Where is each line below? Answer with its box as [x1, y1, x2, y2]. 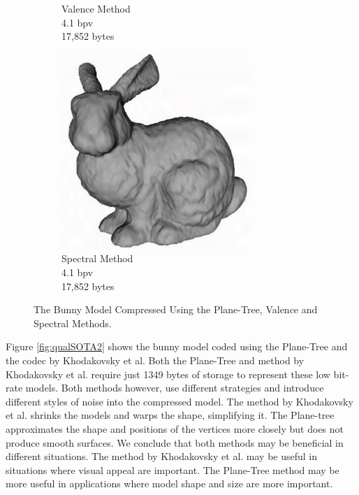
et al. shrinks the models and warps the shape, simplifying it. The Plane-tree [6, 408, 335, 422]
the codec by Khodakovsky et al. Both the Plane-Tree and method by [6, 352, 305, 367]
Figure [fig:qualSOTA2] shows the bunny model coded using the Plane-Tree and [6, 339, 348, 354]
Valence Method [61, 1, 131, 15]
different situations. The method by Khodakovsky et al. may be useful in [6, 449, 318, 464]
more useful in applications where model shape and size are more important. [6, 476, 333, 491]
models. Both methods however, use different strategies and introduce [25, 380, 324, 395]
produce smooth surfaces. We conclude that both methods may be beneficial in [6, 435, 344, 450]
